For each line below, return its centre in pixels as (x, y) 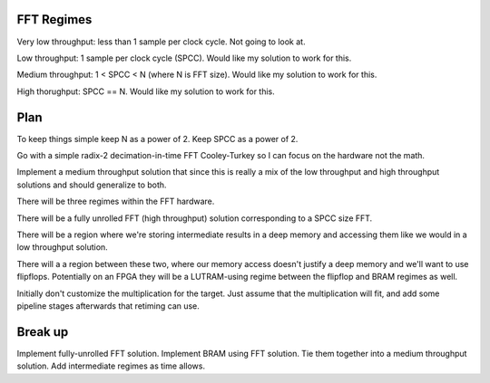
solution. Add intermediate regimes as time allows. (111, 366)
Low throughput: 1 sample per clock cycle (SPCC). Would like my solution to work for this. (184, 58)
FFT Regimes (54, 19)
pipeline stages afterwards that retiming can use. (108, 306)
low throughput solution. (62, 247)
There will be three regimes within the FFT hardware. (116, 201)
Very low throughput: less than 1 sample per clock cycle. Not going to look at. (161, 42)
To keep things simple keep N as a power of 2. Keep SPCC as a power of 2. (157, 139)
